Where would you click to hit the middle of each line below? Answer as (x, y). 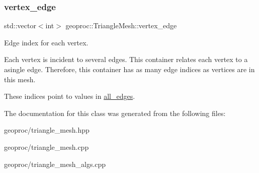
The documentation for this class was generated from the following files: (115, 113)
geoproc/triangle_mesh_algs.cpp (55, 164)
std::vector (20, 25)
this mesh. (20, 79)
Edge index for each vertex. (46, 42)
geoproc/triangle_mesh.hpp (47, 130)
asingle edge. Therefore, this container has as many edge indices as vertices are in (129, 69)
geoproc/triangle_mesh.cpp (47, 147)
